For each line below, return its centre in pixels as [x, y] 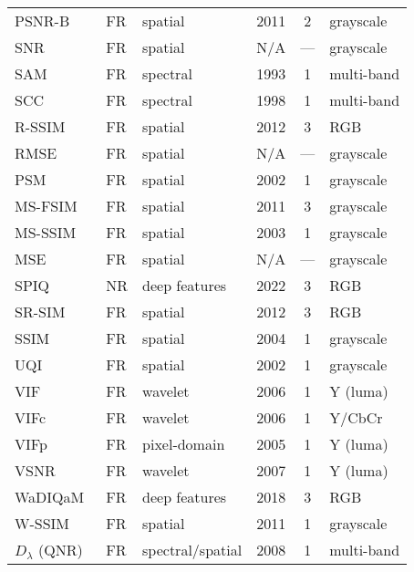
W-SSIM [42, 523]
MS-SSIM [46, 232]
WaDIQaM [50, 497]
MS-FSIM [46, 206]
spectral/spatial [192, 550]
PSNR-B [42, 21]
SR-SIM [40, 312]
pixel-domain [184, 444]
